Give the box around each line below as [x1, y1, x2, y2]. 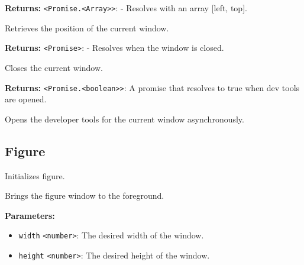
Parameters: [5, 209, 55, 221]
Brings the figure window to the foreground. [5, 189, 164, 202]
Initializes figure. [5, 169, 65, 182]
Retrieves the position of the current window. [5, 21, 169, 34]
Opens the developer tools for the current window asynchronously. [5, 112, 244, 125]
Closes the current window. [5, 61, 103, 73]
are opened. [5, 93, 47, 105]
